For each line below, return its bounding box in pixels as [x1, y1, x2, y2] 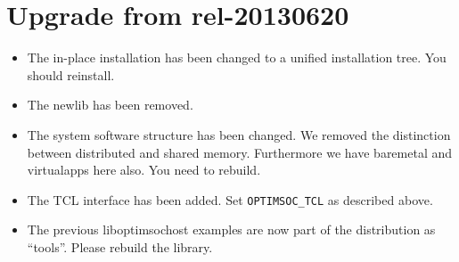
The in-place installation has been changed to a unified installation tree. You [27, 48, 447, 67]
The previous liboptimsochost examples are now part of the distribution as [27, 220, 436, 239]
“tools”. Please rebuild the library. [27, 237, 213, 256]
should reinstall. [27, 65, 115, 84]
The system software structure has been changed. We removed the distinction [27, 125, 451, 143]
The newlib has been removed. [27, 95, 193, 114]
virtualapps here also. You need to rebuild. [27, 160, 261, 179]
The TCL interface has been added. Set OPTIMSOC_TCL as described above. [27, 190, 433, 209]
